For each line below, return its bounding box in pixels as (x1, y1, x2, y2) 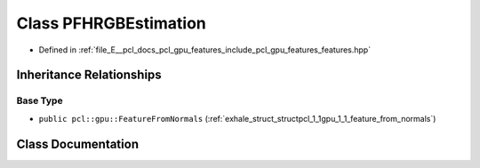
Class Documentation (16, 136, 140, 151)
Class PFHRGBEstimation (16, 13, 206, 33)
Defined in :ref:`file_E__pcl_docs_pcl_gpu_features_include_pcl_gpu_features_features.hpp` (38, 44, 372, 55)
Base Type (16, 94, 63, 107)
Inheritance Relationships (16, 68, 162, 83)
